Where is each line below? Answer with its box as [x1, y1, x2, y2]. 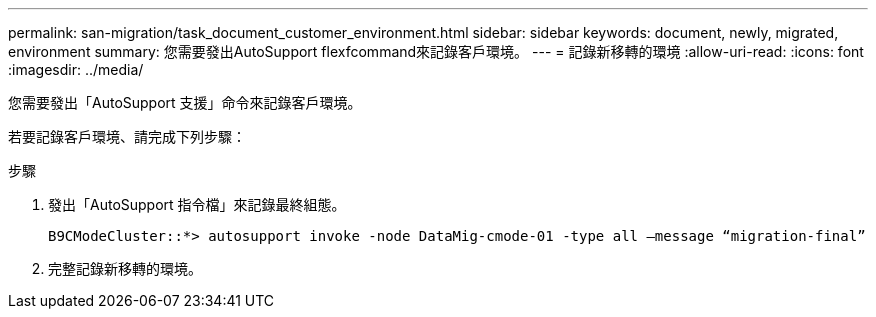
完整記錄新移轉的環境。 [48, 260, 202, 277]
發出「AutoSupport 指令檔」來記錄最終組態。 [48, 196, 346, 213]
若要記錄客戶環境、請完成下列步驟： [8, 128, 246, 145]
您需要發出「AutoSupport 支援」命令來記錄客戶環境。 [8, 94, 362, 111]
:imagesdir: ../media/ [8, 61, 144, 78]
